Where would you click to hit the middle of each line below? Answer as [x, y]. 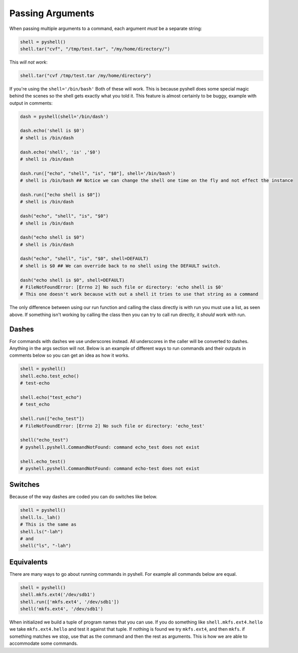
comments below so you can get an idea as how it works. [69, 355]
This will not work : [28, 62]
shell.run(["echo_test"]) [52, 419]
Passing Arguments [52, 13]
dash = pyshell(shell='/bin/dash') [64, 116]
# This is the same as [48, 524]
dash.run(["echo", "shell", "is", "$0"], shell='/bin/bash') [98, 173]
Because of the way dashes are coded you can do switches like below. [83, 497]
